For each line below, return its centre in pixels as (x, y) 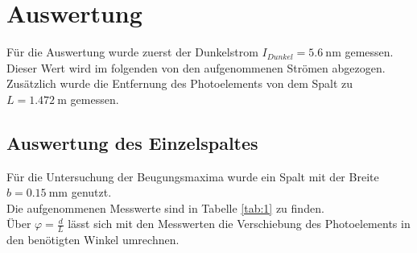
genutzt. (91, 192)
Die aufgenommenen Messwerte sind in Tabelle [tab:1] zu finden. (165, 207)
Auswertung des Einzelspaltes (132, 142)
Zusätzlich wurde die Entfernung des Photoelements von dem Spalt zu (180, 83)
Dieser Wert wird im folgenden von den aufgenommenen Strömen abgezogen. (196, 67)
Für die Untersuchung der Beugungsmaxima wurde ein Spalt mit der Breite (193, 176)
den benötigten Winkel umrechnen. (93, 240)
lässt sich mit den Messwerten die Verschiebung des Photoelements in (239, 224)
